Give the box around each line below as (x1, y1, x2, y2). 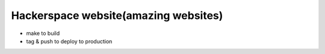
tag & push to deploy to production (26, 37, 113, 45)
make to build (26, 30, 60, 37)
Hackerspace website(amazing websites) (11, 9, 223, 22)
